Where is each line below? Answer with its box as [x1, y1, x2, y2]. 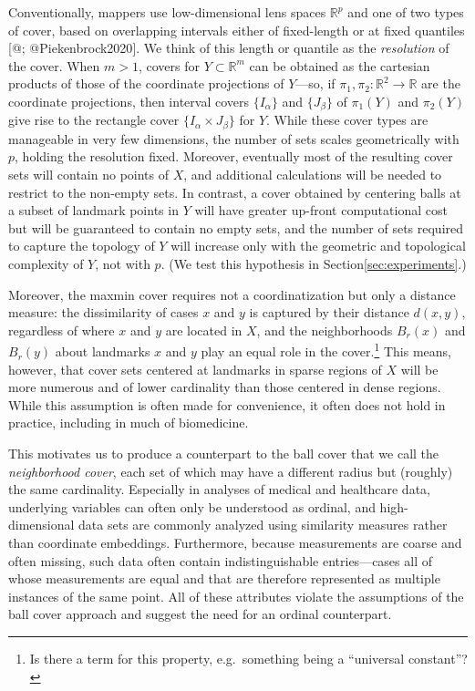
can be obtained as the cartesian [249, 56, 430, 75]
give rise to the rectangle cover [8, 110, 180, 129]
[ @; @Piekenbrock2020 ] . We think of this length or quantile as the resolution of [8, 38, 449, 57]
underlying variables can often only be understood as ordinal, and [8, 497, 376, 516]
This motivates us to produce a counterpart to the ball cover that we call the [8, 444, 439, 463]
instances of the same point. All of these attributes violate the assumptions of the [8, 586, 464, 605]
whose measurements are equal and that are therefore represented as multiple [8, 569, 440, 588]
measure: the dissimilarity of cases [8, 303, 199, 322]
